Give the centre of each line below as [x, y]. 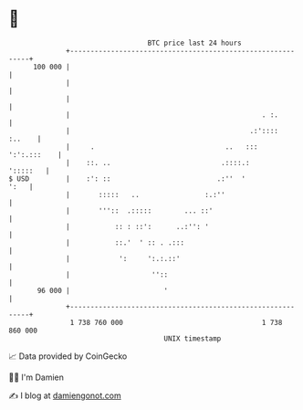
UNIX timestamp [193, 338]
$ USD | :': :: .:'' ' [127, 179]
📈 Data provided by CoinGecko [68, 356]
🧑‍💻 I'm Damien [37, 377]
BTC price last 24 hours [195, 43]
